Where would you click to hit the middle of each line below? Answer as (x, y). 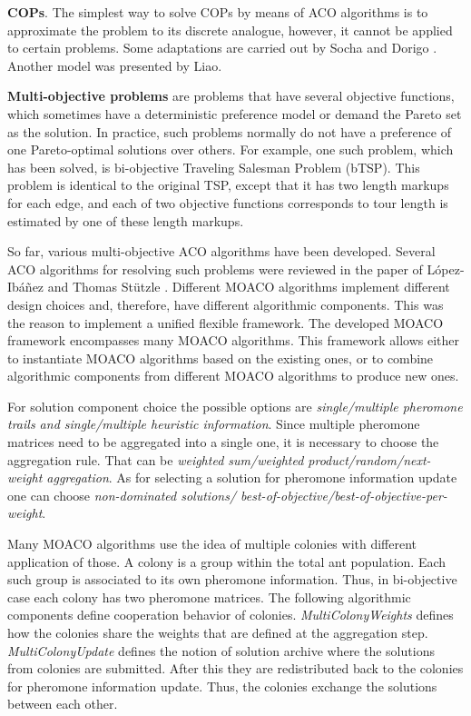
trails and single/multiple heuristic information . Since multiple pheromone (214, 424)
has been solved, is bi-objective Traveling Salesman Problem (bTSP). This (214, 167)
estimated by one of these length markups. (126, 220)
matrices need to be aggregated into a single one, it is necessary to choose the (223, 442)
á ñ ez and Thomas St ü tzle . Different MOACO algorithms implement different (234, 287)
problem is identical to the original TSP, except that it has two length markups (228, 185)
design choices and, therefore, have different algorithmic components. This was (226, 304)
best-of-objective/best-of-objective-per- (344, 495)
